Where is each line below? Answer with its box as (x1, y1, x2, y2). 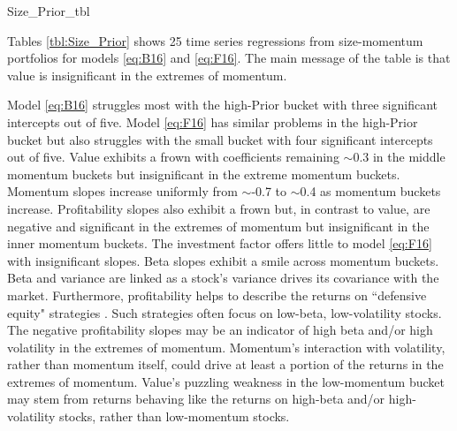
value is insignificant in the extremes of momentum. (7, 65, 287, 84)
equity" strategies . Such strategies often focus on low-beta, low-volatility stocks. (7, 303, 442, 321)
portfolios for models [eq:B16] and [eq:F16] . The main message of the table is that (7, 49, 451, 67)
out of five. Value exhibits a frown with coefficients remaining (7, 147, 339, 166)
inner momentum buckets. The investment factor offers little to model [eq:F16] (7, 234, 432, 253)
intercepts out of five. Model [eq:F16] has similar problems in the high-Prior (7, 112, 418, 131)
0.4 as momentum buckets (300, 182, 441, 200)
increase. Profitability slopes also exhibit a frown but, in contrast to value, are (7, 199, 430, 217)
